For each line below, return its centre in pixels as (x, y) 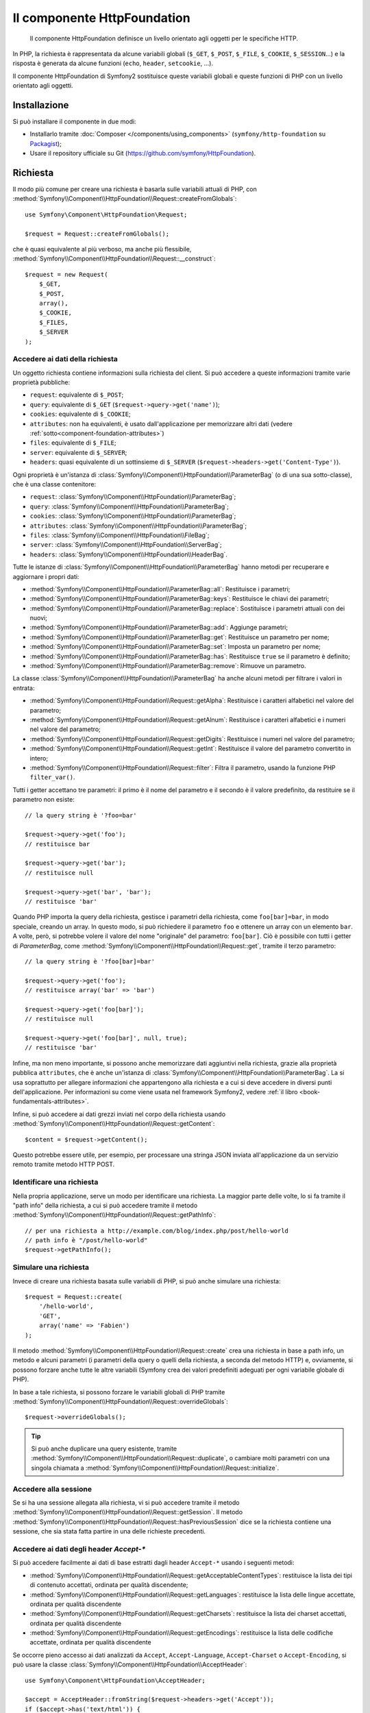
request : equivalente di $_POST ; (77, 395)
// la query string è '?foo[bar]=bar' (90, 961)
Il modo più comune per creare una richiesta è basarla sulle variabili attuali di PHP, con (135, 189)
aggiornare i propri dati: (46, 576)
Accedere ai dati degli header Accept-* (79, 1549)
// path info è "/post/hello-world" (86, 1241)
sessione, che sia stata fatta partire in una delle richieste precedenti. (109, 1531)
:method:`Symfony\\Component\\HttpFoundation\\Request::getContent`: (114, 1124)
